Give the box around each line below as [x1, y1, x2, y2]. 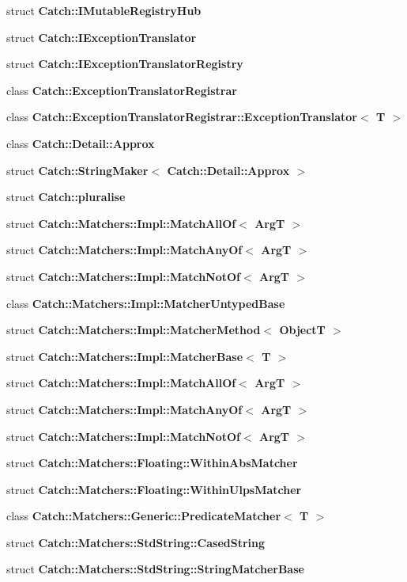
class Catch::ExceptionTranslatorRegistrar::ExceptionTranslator [6, 108, 358, 125]
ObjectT [279, 321, 326, 338]
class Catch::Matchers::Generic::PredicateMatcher [6, 508, 281, 524]
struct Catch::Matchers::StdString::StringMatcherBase [6, 561, 304, 577]
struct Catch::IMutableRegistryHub [6, 2, 202, 18]
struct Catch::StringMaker [6, 162, 149, 178]
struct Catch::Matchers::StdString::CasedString [6, 534, 266, 550]
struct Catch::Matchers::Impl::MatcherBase [6, 348, 243, 364]
